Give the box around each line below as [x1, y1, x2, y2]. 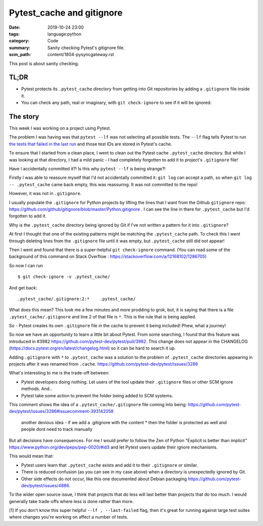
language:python [47, 31, 81, 37]
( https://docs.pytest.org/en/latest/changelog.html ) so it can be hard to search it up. [9, 345, 176, 351]
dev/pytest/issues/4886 [21, 483, 69, 488]
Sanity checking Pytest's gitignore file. [47, 44, 125, 51]
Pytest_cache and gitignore [9, 7, 123, 18]
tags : [9, 31, 20, 37]
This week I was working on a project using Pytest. [9, 125, 112, 131]
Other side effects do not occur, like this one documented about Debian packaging [21, 476, 187, 482]
